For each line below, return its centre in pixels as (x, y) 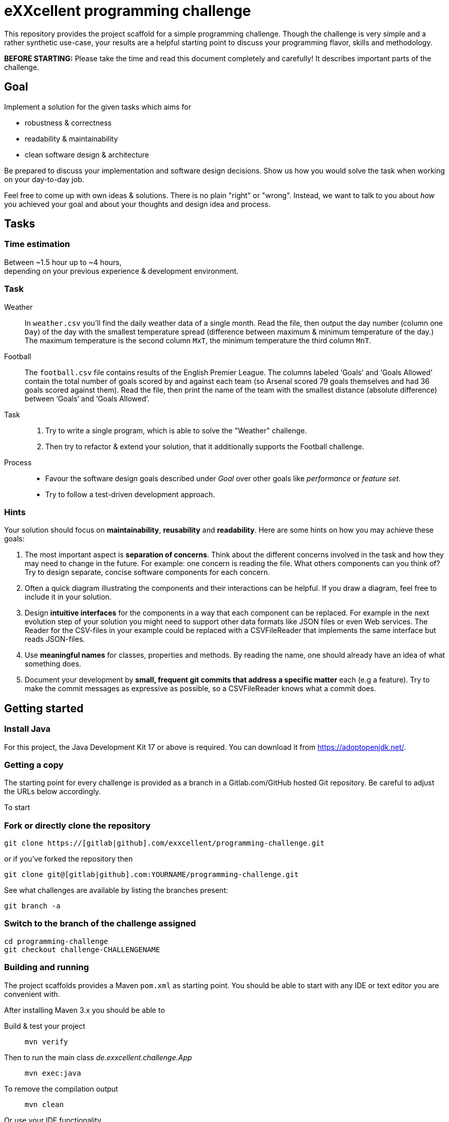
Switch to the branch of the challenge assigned (100, 924)
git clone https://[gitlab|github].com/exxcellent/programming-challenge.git (164, 843)
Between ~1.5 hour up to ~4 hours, (63, 262)
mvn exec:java (53, 1073)
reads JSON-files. (55, 639)
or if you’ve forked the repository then (69, 859)
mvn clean (44, 1104)
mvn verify (46, 1041)
